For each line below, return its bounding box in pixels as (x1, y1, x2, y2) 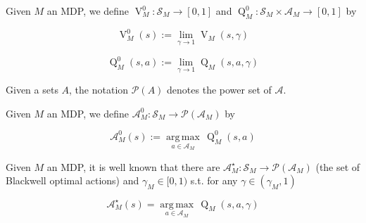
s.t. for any (190, 173, 238, 188)
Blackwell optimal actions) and (6, 173, 139, 188)
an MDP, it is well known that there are (46, 159, 220, 174)
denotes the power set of (167, 82, 272, 97)
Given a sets (6, 82, 58, 97)
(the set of (315, 159, 360, 174)
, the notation (69, 82, 129, 97)
